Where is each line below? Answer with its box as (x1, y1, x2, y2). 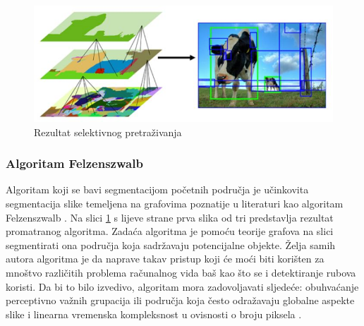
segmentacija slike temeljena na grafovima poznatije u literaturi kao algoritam (6, 196, 344, 211)
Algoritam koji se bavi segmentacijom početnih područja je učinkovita (6, 182, 309, 197)
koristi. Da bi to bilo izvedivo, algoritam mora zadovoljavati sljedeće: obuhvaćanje (6, 279, 359, 294)
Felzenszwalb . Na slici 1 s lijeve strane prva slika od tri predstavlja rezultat (6, 210, 334, 224)
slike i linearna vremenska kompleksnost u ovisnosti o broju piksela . (6, 306, 302, 321)
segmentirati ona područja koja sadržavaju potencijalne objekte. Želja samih (6, 237, 336, 252)
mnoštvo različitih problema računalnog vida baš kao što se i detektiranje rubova (6, 265, 356, 280)
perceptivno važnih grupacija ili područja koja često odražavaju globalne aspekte (6, 293, 355, 308)
